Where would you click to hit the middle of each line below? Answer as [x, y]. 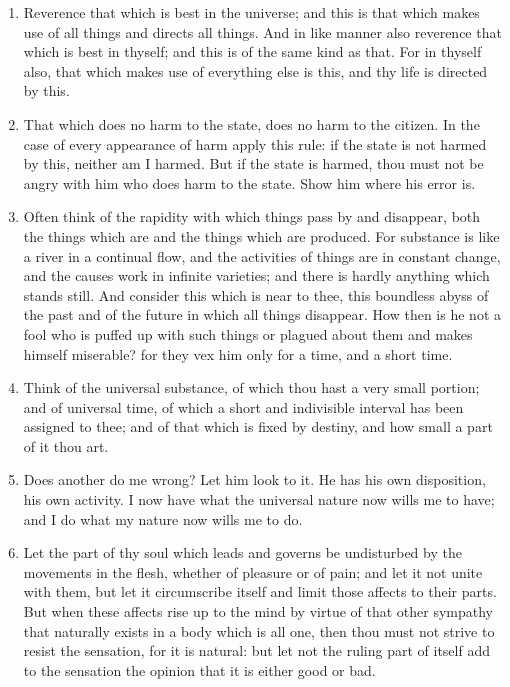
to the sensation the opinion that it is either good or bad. [199, 669]
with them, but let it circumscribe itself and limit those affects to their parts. [260, 591]
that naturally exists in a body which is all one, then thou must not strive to [259, 630]
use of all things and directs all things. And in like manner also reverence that [262, 31]
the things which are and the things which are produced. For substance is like [261, 235]
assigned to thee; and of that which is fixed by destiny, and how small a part [258, 426]
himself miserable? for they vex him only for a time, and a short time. [238, 353]
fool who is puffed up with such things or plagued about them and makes [248, 333]
